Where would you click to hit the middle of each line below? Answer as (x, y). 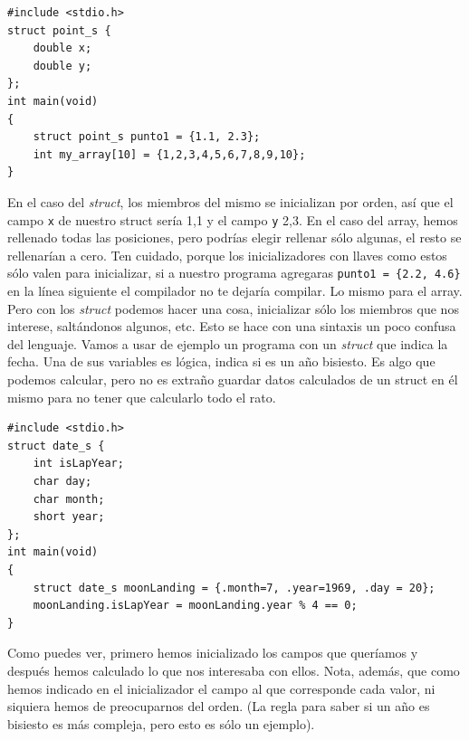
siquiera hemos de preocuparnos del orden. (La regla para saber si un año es (219, 706)
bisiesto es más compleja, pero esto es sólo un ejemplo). (161, 723)
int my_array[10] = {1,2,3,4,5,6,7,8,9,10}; (169, 154)
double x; (62, 48)
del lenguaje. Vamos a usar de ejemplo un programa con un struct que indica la (228, 343)
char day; (62, 481)
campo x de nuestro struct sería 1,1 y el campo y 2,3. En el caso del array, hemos (233, 219)
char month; (69, 499)
